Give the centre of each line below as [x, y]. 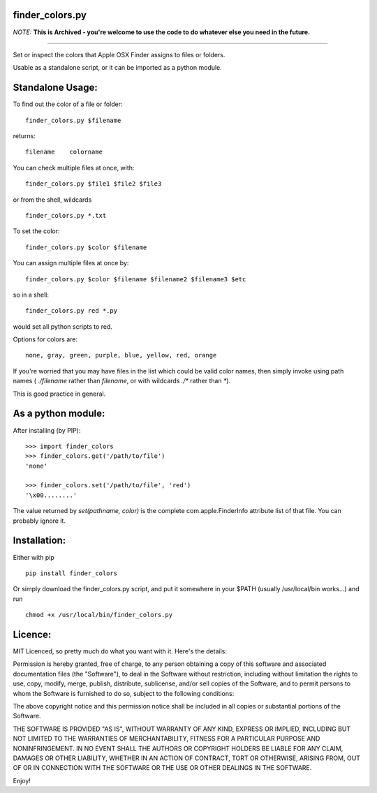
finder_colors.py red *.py [72, 311]
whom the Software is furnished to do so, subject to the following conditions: [124, 693]
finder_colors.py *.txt [66, 215]
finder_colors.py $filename [73, 120]
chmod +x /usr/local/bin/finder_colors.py [99, 615]
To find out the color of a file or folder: [68, 104]
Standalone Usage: [55, 88]
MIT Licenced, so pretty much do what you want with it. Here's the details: [120, 651]
